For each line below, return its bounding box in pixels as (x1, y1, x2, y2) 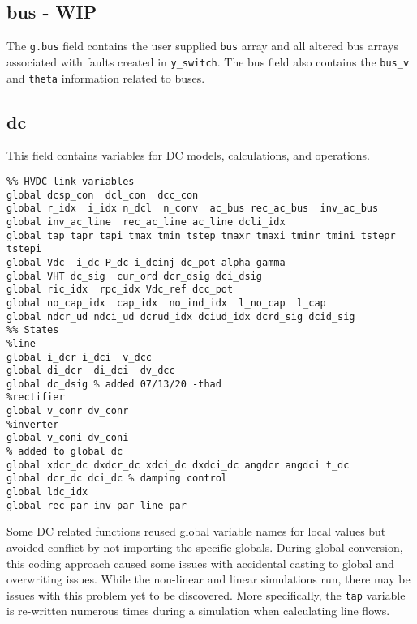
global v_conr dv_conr (6, 405, 129, 417)
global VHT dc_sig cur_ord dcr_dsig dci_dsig (6, 270, 262, 282)
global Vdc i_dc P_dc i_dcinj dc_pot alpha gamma (6, 256, 286, 268)
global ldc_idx (6, 486, 88, 498)
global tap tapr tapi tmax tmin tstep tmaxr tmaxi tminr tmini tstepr (6, 229, 396, 241)
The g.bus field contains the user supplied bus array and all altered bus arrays (6, 37, 398, 54)
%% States (6, 324, 59, 336)
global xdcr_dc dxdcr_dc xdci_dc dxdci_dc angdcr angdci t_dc (6, 459, 350, 471)
